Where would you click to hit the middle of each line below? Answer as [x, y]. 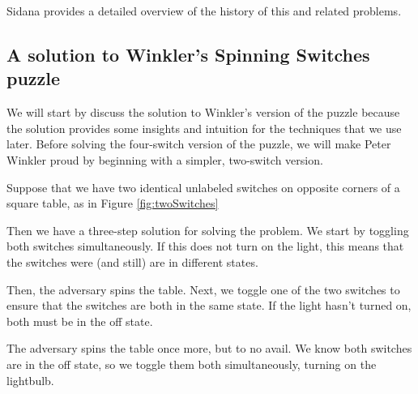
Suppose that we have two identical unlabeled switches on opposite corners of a [203, 187]
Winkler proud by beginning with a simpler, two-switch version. [165, 159]
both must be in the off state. [80, 321]
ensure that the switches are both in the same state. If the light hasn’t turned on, [209, 305]
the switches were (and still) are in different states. [132, 261]
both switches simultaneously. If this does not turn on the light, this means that [205, 246]
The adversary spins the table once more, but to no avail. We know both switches [209, 348]
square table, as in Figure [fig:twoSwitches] [113, 203]
